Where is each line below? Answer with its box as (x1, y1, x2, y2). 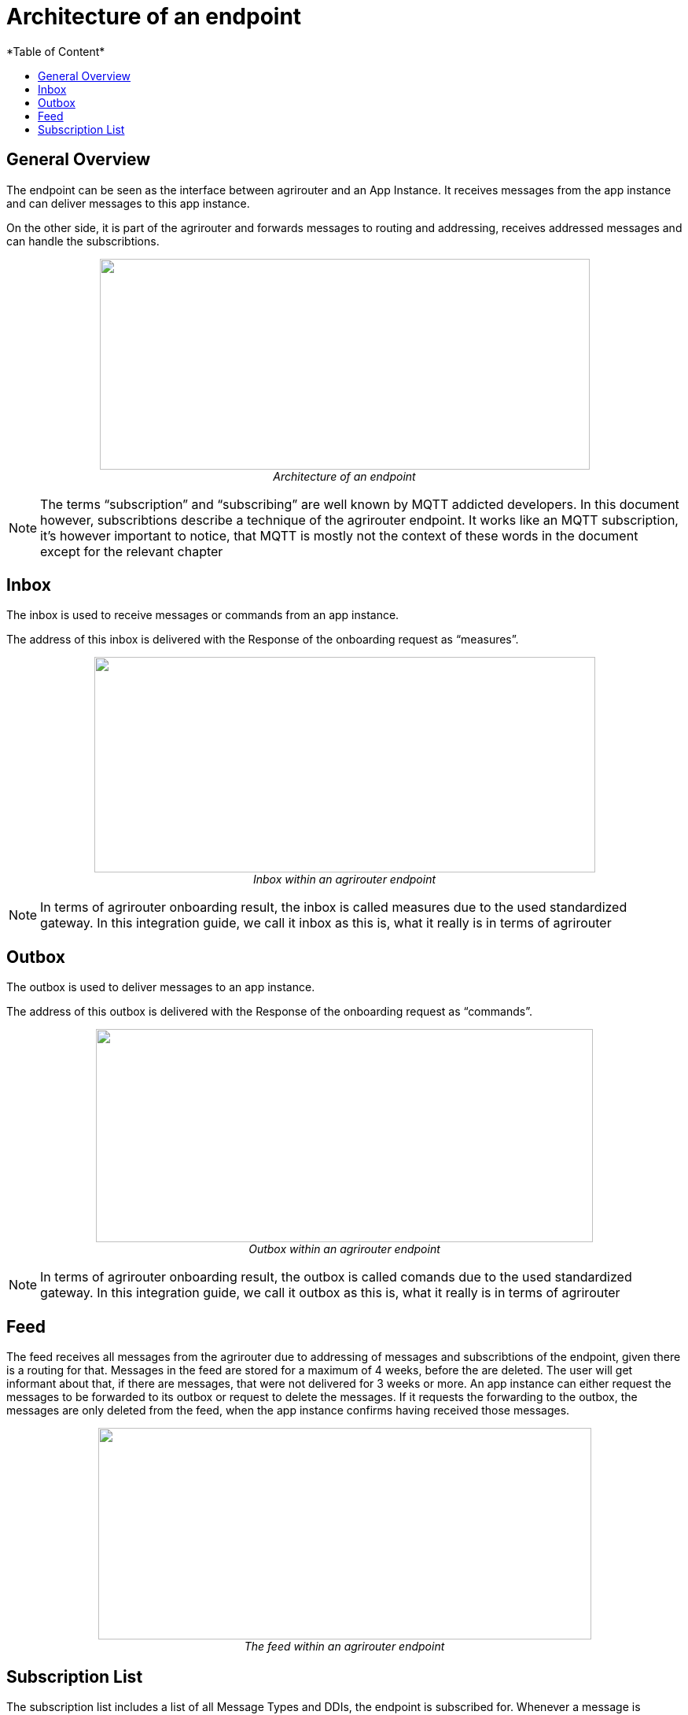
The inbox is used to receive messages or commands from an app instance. (6, 608, 399, 622)
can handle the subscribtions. (6, 234, 160, 248)
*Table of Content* (6, 44, 105, 58)
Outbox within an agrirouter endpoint (248, 1242, 440, 1256)
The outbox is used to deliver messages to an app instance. (6, 980, 315, 994)
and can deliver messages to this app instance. (6, 196, 250, 210)
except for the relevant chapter (40, 543, 223, 559)
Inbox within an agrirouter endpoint (252, 872, 436, 887)
